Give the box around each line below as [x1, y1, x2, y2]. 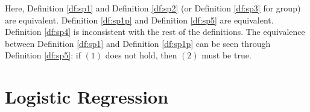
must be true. [201, 49, 251, 61]
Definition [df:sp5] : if [5, 49, 81, 61]
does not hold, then [105, 49, 177, 61]
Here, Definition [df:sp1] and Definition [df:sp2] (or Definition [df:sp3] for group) [5, 2, 301, 14]
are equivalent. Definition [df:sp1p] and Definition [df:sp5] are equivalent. [5, 13, 274, 26]
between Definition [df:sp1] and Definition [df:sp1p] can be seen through [5, 37, 271, 49]
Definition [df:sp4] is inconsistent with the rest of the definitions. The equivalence [5, 25, 305, 38]
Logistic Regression [5, 84, 169, 109]
